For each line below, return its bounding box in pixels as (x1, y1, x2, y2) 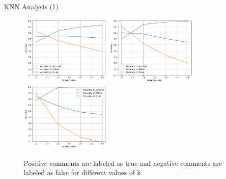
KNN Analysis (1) (4, 1, 58, 11)
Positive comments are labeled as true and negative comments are (24, 157, 222, 168)
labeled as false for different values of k (24, 167, 141, 178)
